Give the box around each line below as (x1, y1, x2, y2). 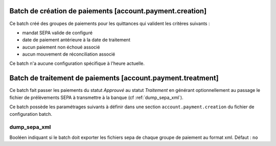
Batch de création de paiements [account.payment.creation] (9, 7, 207, 15)
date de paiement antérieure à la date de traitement (22, 37, 130, 43)
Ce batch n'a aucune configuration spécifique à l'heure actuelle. (9, 60, 145, 66)
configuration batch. (9, 111, 53, 117)
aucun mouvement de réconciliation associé (22, 51, 116, 57)
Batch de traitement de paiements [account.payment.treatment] (9, 74, 219, 83)
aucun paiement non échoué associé (22, 44, 100, 50)
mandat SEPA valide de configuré (22, 30, 93, 36)
